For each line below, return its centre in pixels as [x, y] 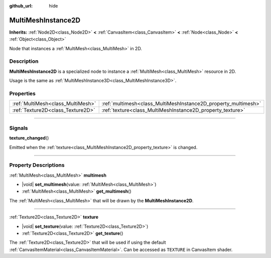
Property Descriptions [37, 165]
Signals [19, 128]
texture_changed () [29, 138]
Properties [23, 93]
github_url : [21, 6]
